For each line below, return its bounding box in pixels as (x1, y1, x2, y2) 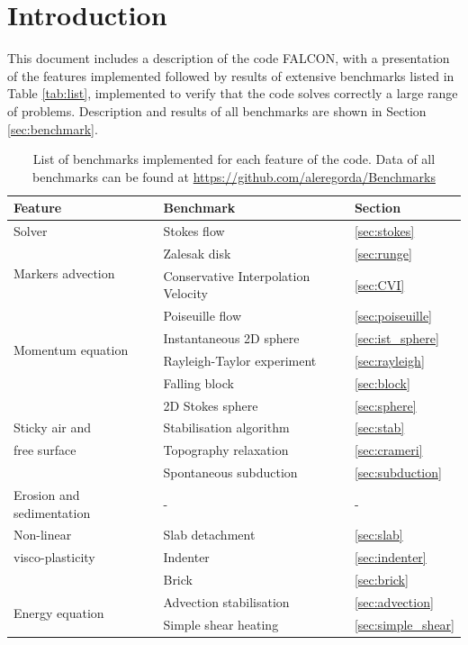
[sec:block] (354, 373, 410, 392)
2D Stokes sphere (163, 395, 258, 414)
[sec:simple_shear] (354, 614, 454, 633)
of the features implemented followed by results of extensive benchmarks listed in (7, 66, 454, 85)
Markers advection (13, 264, 115, 283)
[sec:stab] (354, 418, 405, 437)
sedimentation (13, 503, 91, 522)
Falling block (163, 373, 234, 392)
